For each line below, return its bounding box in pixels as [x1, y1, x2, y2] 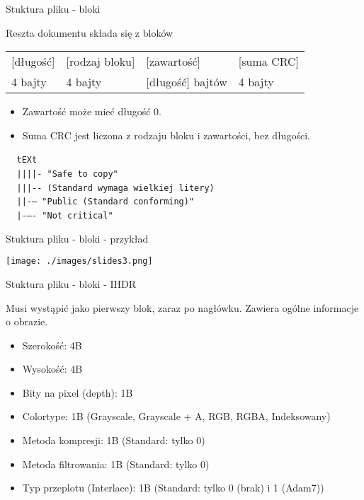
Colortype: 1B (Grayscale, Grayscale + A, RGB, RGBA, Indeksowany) [22, 409, 331, 424]
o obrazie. [6, 314, 48, 329]
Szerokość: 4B [22, 337, 82, 352]
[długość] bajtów [146, 74, 227, 91]
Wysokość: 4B [22, 361, 83, 376]
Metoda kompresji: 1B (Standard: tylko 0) [22, 433, 205, 448]
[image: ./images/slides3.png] [6, 256, 153, 267]
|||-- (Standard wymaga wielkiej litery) [16, 182, 215, 193]
